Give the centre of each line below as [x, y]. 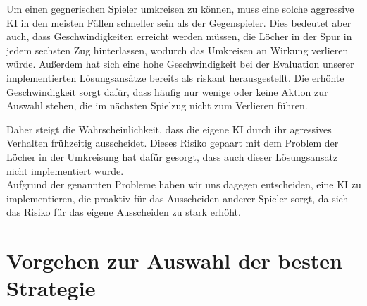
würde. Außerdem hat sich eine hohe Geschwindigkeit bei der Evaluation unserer [180, 64]
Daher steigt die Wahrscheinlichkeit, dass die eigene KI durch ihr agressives [169, 129]
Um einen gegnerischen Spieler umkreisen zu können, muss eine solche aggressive [180, 8]
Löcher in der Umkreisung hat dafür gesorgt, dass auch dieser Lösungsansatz [172, 156]
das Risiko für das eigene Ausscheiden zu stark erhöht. [124, 212]
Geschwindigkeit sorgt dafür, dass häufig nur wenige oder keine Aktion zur [167, 91]
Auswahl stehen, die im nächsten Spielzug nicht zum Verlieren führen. [157, 105]
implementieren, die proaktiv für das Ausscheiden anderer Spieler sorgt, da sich [178, 198]
